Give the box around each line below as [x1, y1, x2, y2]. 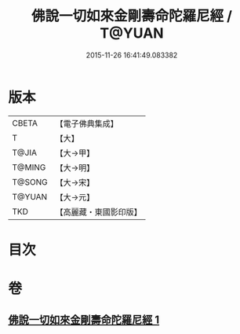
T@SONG [12, 176, 49, 187]
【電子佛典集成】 [55, 118, 119, 129]
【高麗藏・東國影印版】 [55, 206, 143, 217]
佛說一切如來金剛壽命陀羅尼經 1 [8, 314, 160, 327]
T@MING [12, 162, 46, 173]
